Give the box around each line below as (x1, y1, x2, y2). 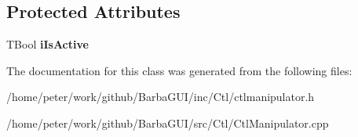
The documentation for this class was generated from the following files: (6, 62, 353, 78)
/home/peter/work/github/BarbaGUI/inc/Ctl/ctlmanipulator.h (6, 88, 315, 105)
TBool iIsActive (6, 36, 89, 52)
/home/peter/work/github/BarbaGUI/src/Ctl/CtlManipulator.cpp (6, 114, 329, 131)
